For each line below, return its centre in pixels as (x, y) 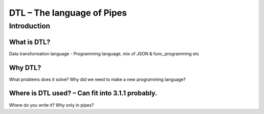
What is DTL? (30, 42)
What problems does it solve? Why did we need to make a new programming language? (97, 79)
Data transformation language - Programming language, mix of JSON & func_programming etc (104, 53)
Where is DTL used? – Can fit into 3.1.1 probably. (83, 93)
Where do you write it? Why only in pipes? (51, 105)
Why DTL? (25, 68)
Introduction (30, 26)
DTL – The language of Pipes (68, 13)
